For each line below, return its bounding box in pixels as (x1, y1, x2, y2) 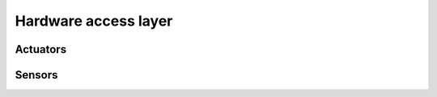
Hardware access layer (15, 12, 173, 30)
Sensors (15, 68, 58, 82)
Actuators (15, 42, 67, 56)
